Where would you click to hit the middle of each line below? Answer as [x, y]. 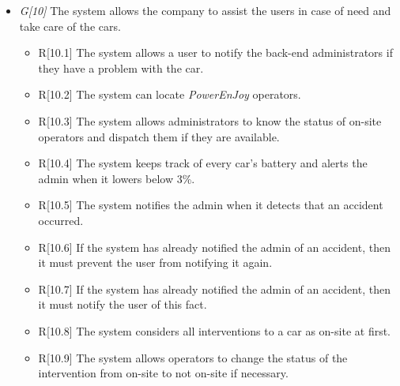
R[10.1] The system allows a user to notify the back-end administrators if [215, 52]
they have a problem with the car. [121, 67]
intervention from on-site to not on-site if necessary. [163, 373]
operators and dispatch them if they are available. [159, 136]
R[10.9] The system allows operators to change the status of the [193, 357]
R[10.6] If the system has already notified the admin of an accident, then [214, 247]
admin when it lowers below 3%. [117, 178]
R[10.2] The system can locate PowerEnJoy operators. [170, 94]
